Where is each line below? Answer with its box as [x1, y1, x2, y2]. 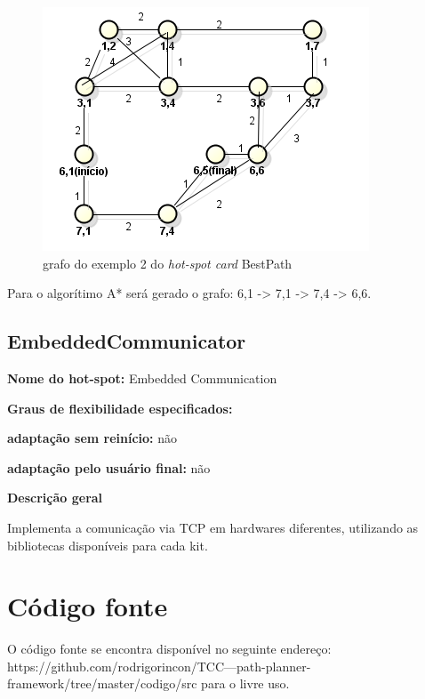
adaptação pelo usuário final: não [7, 458, 211, 477]
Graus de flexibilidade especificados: [7, 398, 233, 417]
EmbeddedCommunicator [7, 327, 246, 355]
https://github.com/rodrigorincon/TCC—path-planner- [7, 656, 311, 675]
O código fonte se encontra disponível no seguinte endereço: [7, 639, 332, 658]
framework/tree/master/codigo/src [7, 674, 197, 693]
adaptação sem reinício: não [7, 429, 178, 447]
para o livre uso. [201, 674, 290, 693]
